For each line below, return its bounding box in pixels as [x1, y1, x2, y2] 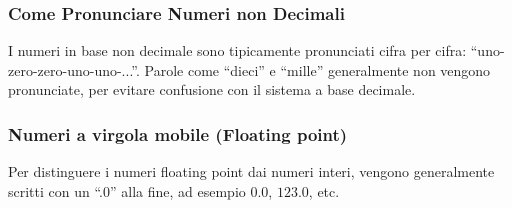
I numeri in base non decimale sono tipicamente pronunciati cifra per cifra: [8, 40, 467, 61]
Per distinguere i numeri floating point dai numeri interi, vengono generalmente [8, 161, 495, 182]
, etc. [308, 180, 340, 201]
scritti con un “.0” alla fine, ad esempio [8, 180, 246, 201]
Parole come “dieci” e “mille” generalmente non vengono [144, 59, 491, 80]
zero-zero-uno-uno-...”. [8, 59, 140, 80]
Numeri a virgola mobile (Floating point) [8, 121, 348, 146]
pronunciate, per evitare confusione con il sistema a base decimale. [8, 79, 416, 100]
